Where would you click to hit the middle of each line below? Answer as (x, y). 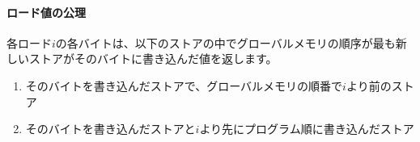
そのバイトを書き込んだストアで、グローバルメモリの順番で (184, 85)
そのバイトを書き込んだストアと (110, 129)
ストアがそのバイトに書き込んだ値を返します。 (153, 58)
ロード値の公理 (46, 12)
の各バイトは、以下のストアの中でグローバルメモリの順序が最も (225, 42)
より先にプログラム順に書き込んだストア (307, 129)
